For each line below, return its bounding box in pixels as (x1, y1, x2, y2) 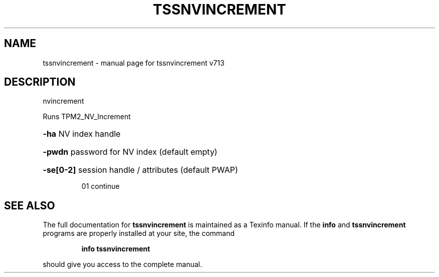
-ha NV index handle (43, 129, 121, 139)
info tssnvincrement (81, 244, 150, 253)
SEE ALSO (4, 199, 55, 212)
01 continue (81, 182, 120, 191)
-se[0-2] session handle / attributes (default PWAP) (43, 165, 238, 175)
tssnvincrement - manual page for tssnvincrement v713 (43, 58, 225, 67)
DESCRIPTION (4, 76, 76, 89)
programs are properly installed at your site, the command (43, 229, 235, 238)
